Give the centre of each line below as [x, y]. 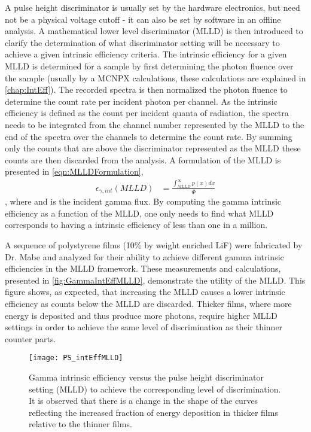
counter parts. [31, 338]
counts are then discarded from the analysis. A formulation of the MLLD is [143, 159]
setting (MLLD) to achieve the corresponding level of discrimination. [155, 389]
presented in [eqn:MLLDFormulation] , [74, 171]
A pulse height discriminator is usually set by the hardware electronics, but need [153, 7]
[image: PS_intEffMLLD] [76, 358]
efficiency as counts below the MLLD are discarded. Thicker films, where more [148, 303]
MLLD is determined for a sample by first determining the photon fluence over [149, 66]
